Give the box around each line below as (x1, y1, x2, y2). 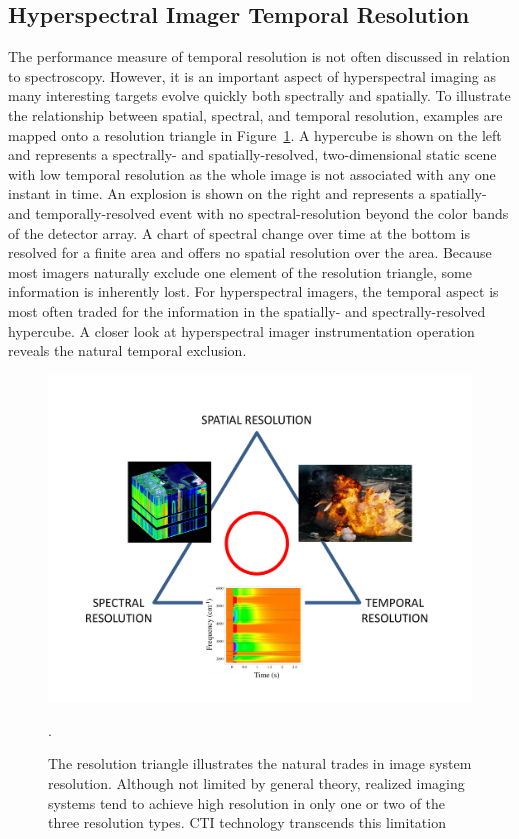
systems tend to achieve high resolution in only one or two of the (48, 792, 446, 813)
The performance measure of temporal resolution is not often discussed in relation (8, 46, 510, 67)
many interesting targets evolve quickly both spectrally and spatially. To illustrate (8, 85, 511, 106)
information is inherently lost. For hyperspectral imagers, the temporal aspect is (8, 281, 499, 302)
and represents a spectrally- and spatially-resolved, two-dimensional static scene (8, 144, 497, 165)
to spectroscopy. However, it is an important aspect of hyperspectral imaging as (8, 65, 496, 86)
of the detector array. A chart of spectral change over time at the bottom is (8, 222, 470, 243)
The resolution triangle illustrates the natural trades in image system (48, 753, 472, 774)
